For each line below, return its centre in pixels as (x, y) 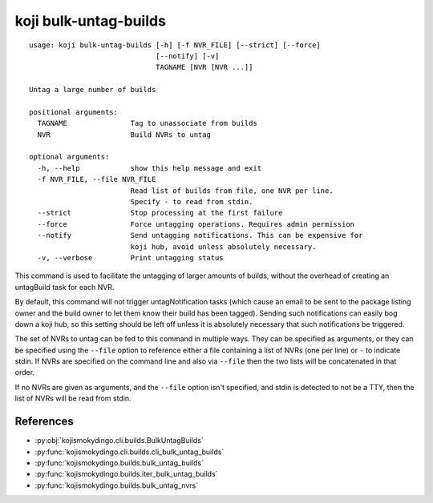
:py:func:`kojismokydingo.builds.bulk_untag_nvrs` (117, 485)
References (44, 422)
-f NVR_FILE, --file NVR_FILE (97, 179)
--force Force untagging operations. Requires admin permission (196, 224)
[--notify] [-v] (187, 56)
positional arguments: (74, 112)
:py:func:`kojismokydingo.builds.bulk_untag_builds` (119, 463)
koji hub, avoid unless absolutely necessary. (223, 247)
